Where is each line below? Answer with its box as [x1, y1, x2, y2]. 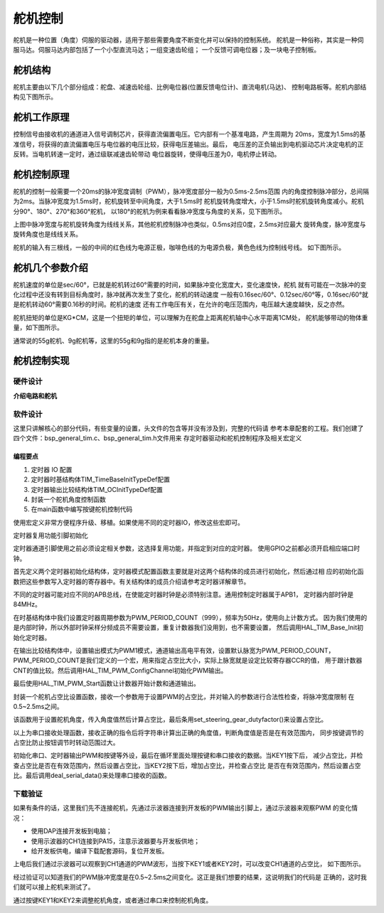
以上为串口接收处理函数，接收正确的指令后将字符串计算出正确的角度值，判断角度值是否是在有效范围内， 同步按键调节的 [13, 728, 364, 737]
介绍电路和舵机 [13, 391, 57, 400]
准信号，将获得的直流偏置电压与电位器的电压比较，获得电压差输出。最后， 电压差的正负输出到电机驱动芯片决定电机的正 [13, 139, 364, 149]
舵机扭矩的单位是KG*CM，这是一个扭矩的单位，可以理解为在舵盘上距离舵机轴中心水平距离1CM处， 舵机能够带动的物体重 [13, 313, 368, 321]
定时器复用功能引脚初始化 [13, 531, 88, 540]
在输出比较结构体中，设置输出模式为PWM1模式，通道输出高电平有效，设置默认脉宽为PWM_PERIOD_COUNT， [13, 646, 335, 654]
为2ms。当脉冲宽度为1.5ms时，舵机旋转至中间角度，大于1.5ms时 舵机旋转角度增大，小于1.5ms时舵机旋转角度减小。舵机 [13, 197, 364, 205]
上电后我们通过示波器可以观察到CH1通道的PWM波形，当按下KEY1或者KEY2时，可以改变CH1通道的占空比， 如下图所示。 [13, 860, 366, 868]
